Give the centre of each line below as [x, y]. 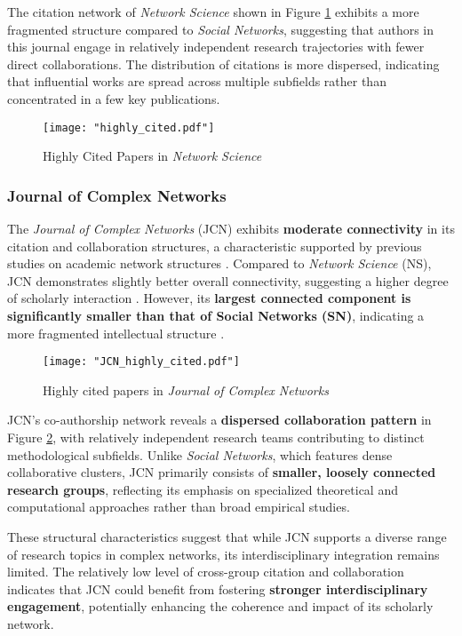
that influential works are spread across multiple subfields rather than [197, 81]
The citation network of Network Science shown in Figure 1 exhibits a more [213, 12]
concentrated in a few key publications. [114, 98]
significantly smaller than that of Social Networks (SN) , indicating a [216, 315]
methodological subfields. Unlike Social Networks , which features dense [200, 454]
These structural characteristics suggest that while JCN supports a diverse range [227, 537]
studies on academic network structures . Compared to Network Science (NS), [219, 263]
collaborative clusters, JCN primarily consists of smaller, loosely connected [222, 472]
